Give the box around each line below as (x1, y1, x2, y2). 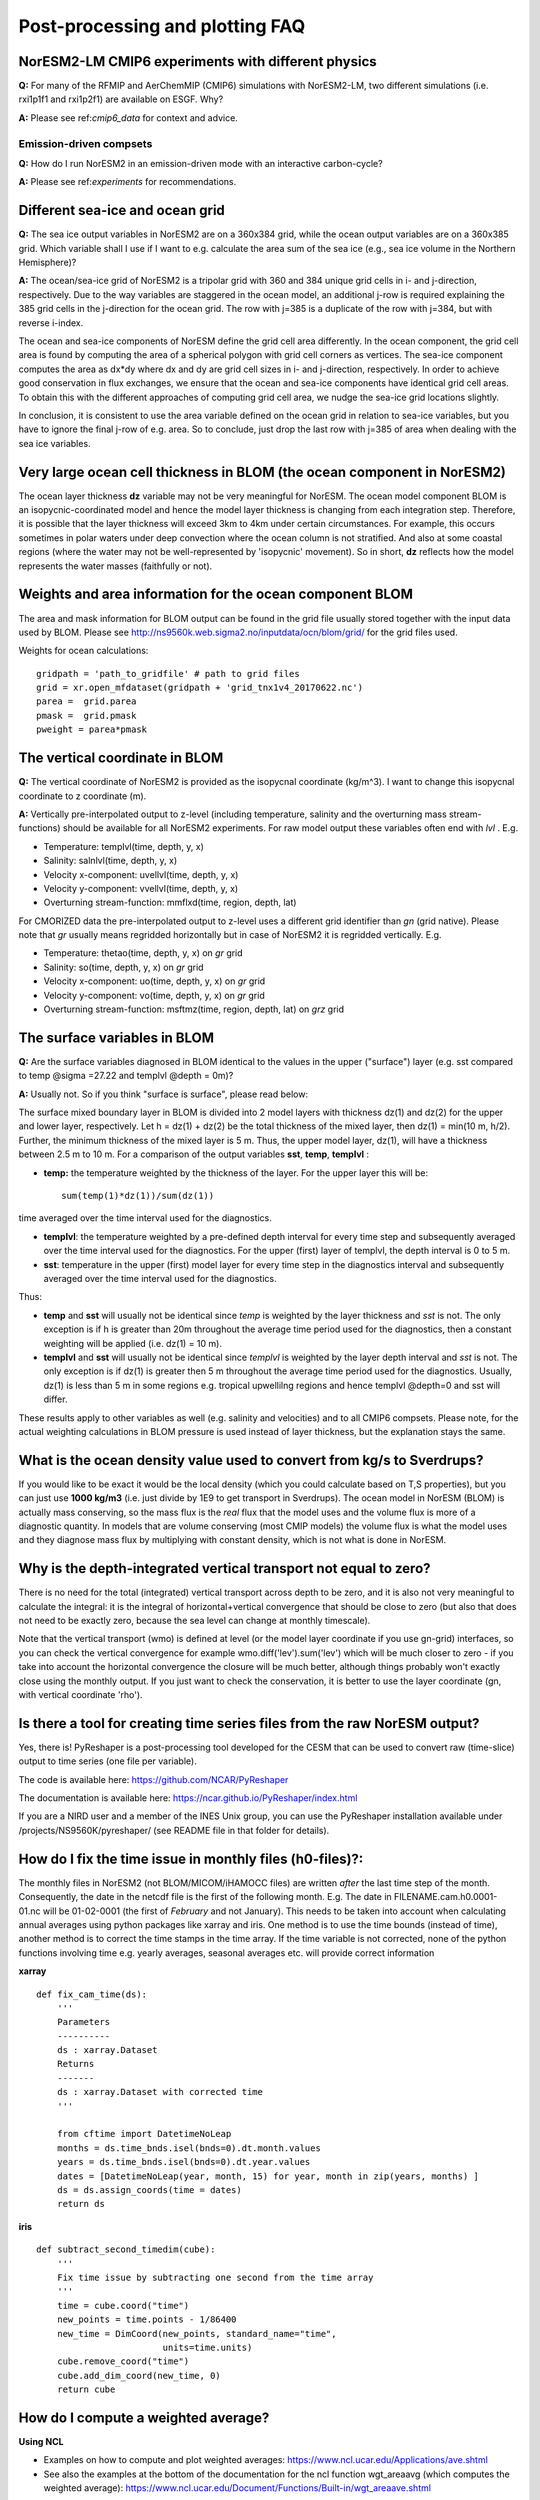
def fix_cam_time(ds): (36, 1988, 148, 2000)
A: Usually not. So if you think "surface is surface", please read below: (18, 1088, 309, 1100)
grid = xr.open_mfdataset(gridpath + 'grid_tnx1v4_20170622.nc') (36, 682, 364, 694)
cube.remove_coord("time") (56, 2356, 190, 2367)
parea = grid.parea (36, 696, 137, 707)
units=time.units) (162, 2341, 253, 2353)
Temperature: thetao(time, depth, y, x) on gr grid (43, 947, 244, 959)
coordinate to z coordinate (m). (18, 790, 147, 802)
